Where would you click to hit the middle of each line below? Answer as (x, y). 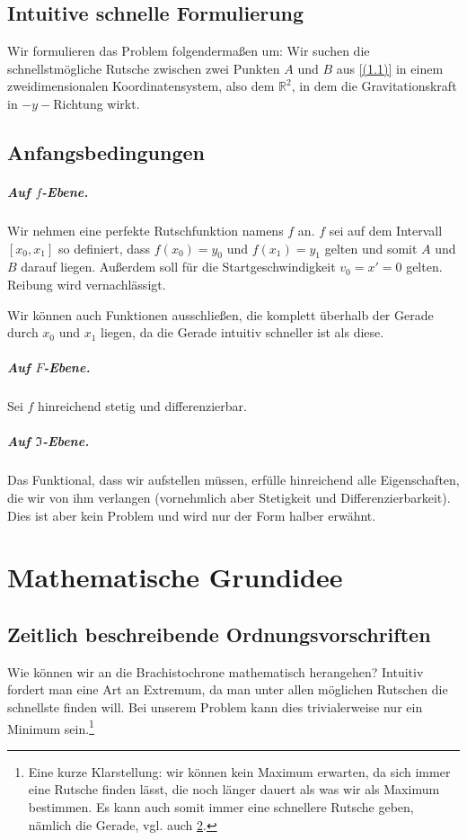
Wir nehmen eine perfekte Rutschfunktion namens (145, 230)
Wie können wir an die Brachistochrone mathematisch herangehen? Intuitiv (216, 671)
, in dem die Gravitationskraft (374, 86)
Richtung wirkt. (97, 103)
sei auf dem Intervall (386, 230)
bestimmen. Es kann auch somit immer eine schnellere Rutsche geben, (221, 806)
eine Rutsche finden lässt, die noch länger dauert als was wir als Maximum (234, 789)
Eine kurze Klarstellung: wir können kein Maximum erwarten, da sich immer (239, 771)
